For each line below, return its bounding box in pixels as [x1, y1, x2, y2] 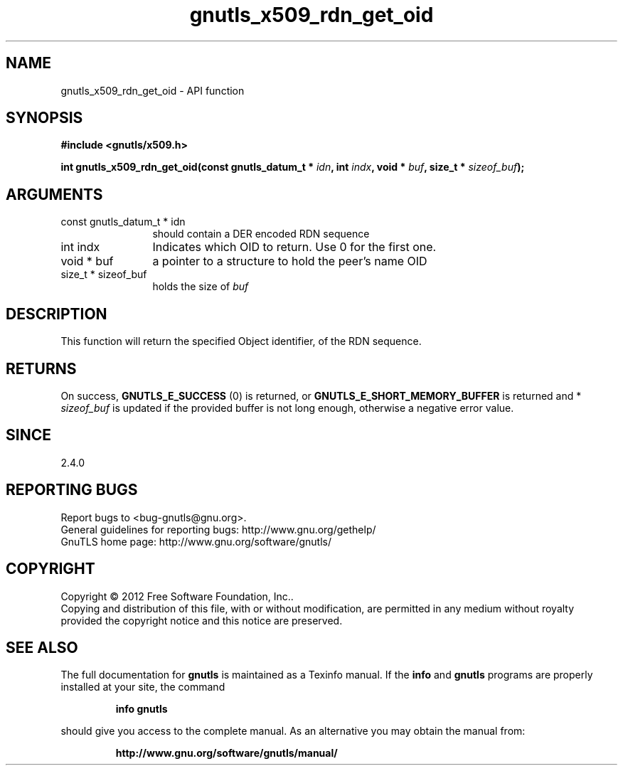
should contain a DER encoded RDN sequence [152, 228, 370, 240]
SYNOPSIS [6, 109, 83, 127]
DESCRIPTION [6, 304, 107, 323]
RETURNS [6, 359, 77, 378]
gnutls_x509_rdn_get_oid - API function [60, 84, 245, 97]
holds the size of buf [152, 280, 249, 293]
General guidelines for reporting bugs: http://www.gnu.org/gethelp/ [60, 523, 376, 536]
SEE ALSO [6, 638, 78, 656]
